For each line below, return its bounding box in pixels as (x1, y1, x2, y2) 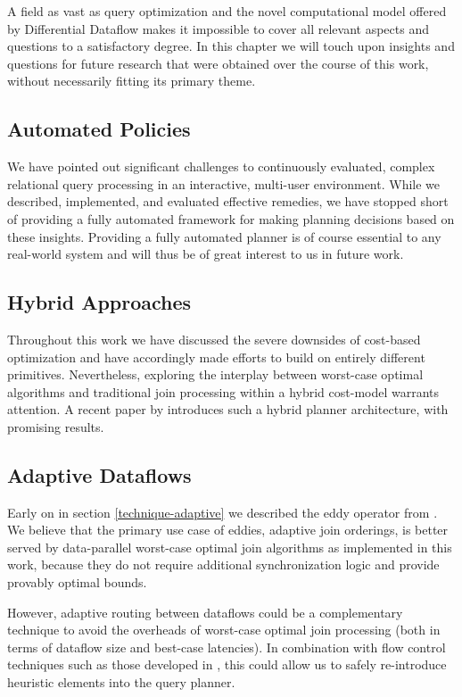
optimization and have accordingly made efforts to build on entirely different (7, 347, 425, 366)
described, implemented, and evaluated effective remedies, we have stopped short (7, 192, 449, 211)
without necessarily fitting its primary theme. (7, 71, 256, 90)
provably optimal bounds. (7, 573, 147, 592)
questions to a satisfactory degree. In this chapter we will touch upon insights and (7, 37, 455, 55)
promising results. (7, 417, 104, 436)
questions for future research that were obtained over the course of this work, (7, 54, 429, 72)
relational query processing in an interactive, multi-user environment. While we (7, 174, 441, 193)
